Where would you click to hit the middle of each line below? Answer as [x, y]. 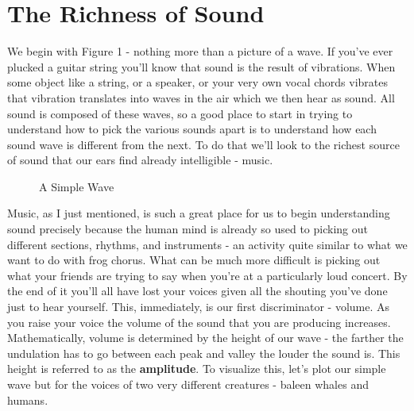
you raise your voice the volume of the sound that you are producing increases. [199, 322]
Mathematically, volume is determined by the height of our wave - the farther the [205, 338]
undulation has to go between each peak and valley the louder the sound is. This [204, 353]
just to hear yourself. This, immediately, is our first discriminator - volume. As [199, 307]
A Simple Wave [77, 186]
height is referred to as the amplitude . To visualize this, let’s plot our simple [197, 369]
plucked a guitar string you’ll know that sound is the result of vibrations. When [201, 66]
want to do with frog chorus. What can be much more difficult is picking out [194, 260]
